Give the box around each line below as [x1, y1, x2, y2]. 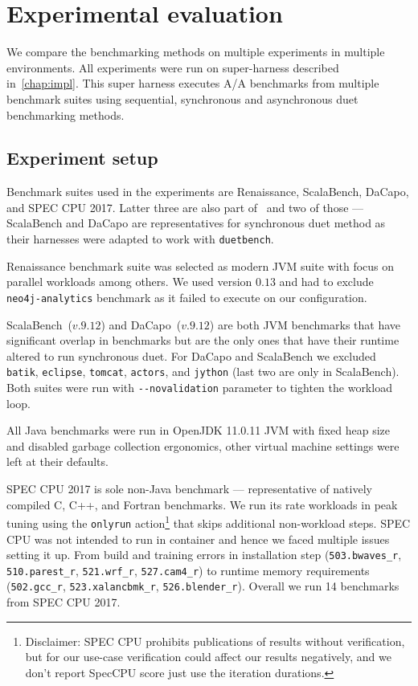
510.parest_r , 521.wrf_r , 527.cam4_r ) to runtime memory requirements [6, 561, 370, 578]
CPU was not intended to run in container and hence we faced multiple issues [6, 530, 390, 547]
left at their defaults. [6, 453, 109, 470]
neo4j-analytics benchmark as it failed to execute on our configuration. [6, 288, 367, 305]
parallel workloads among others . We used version [6, 273, 252, 290]
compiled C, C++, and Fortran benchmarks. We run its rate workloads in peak [6, 496, 398, 512]
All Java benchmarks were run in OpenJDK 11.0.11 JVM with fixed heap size [6, 422, 391, 439]
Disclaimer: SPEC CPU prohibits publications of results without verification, [25, 632, 405, 649]
